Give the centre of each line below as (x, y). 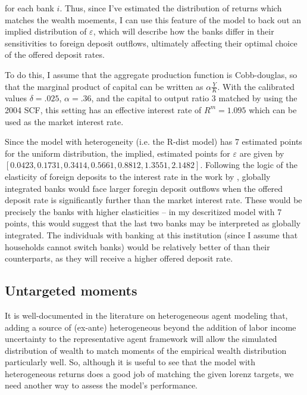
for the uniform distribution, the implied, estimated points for (118, 153)
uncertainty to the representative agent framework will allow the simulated (141, 339)
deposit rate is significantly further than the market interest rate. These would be (153, 200)
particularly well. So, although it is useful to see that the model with (130, 362)
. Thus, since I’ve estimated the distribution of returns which (171, 8)
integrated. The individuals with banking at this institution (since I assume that (151, 234)
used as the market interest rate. (64, 121)
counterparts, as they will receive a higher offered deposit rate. (119, 258)
